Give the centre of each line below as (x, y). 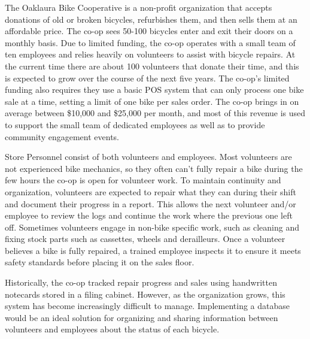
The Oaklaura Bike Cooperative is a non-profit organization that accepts (139, 7)
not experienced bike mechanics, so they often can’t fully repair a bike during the (154, 168)
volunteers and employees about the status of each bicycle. (112, 329)
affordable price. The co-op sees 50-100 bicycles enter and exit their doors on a (149, 31)
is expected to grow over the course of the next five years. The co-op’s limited (147, 78)
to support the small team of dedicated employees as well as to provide (135, 124)
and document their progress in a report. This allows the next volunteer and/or (151, 203)
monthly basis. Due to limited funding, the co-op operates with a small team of (150, 42)
